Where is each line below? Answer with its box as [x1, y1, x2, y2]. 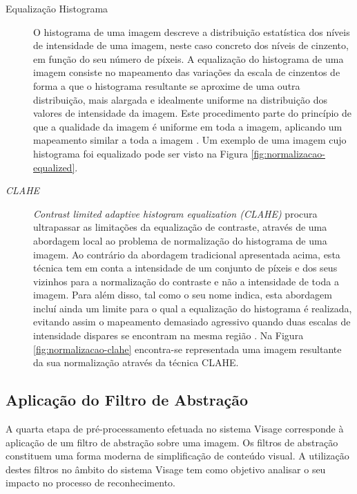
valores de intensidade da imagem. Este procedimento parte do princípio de [33, 106, 352, 120]
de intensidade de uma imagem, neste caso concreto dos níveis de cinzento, [33, 38, 349, 53]
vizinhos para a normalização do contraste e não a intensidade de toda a [33, 274, 339, 288]
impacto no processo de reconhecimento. [6, 475, 175, 490]
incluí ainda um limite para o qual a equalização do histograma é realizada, [33, 301, 352, 315]
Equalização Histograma [6, 1, 108, 15]
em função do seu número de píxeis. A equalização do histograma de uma [33, 51, 344, 66]
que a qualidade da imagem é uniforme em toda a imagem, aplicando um [33, 119, 342, 133]
